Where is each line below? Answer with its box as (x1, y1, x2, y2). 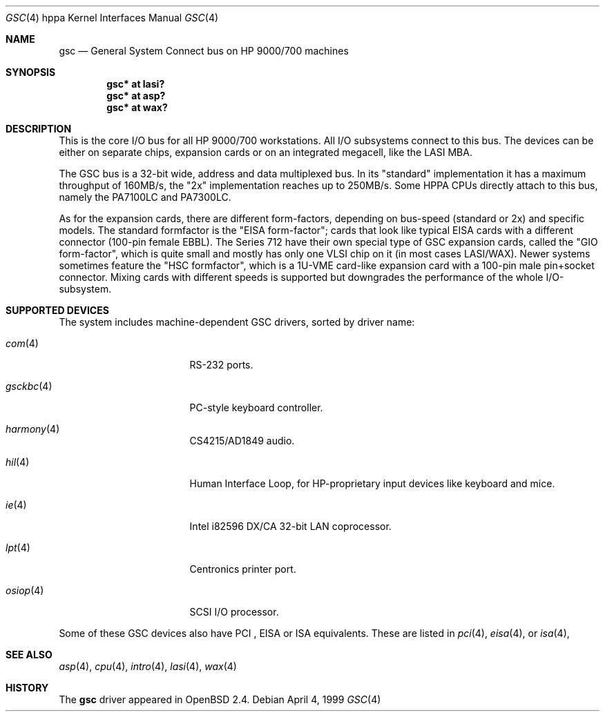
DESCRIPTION (6, 123, 72, 135)
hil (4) (6, 456, 30, 468)
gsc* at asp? (106, 90, 166, 101)
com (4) (6, 337, 39, 349)
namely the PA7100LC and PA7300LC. (59, 191, 231, 203)
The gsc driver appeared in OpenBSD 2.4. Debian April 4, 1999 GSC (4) (59, 694, 381, 705)
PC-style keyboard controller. (189, 402, 323, 413)
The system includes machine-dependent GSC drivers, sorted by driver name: (59, 316, 415, 328)
